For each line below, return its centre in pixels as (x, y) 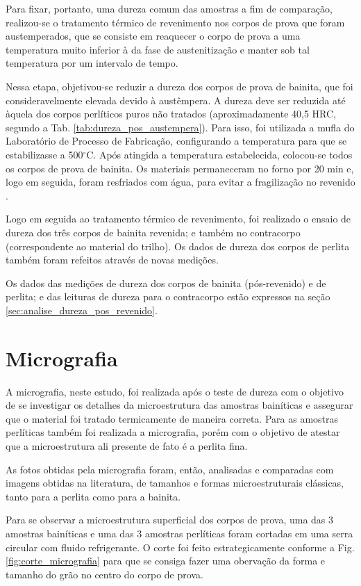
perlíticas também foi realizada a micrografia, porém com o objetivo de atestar (173, 432)
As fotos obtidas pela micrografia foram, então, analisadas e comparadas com (170, 469)
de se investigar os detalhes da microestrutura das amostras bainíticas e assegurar (179, 405)
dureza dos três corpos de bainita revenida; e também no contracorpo (153, 232)
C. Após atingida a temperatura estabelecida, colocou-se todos (219, 154)
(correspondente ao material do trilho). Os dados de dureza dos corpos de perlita (178, 246)
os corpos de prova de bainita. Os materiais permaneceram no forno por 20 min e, (180, 168)
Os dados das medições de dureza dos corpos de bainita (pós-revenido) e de (166, 283)
